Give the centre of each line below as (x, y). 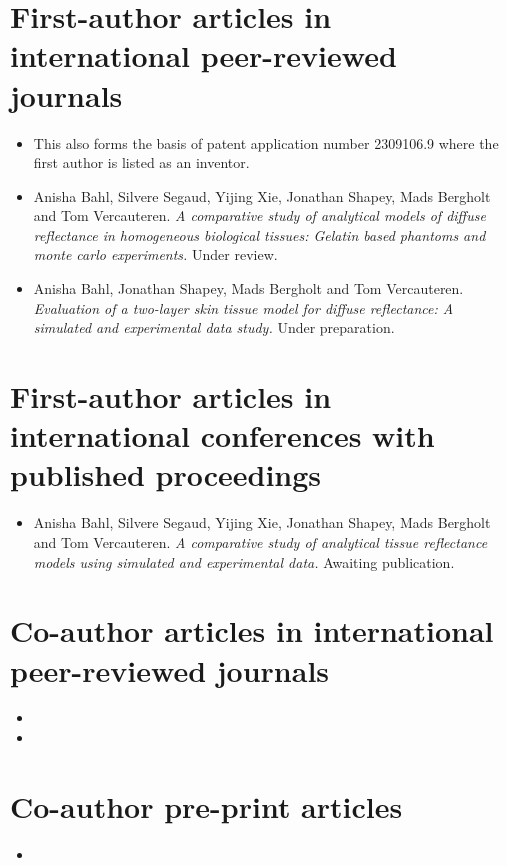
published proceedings (166, 474)
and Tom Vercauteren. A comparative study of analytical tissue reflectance (260, 541)
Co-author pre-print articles (206, 805)
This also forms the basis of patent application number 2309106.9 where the (266, 142)
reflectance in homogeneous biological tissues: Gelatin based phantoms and (259, 234)
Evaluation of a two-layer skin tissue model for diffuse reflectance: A (243, 307)
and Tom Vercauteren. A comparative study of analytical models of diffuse (259, 215)
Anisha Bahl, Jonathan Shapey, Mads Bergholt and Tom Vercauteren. (248, 288)
